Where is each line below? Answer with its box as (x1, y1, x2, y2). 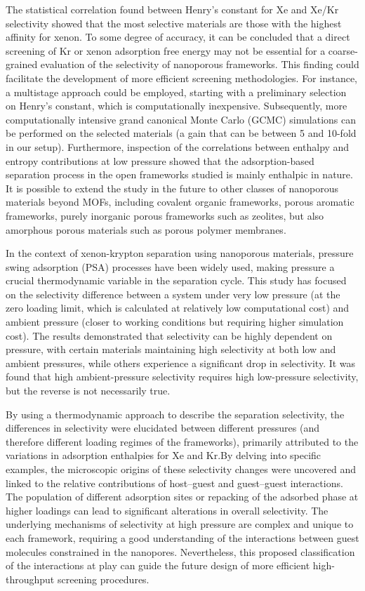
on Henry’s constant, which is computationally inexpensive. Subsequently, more (6, 98, 347, 113)
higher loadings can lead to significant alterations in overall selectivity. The (6, 503, 328, 517)
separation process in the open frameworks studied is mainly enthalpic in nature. (6, 167, 353, 182)
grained (6, 57, 38, 72)
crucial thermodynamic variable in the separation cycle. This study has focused (6, 273, 347, 288)
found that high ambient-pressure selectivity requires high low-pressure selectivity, (6, 369, 359, 384)
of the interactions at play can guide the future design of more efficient (6, 558, 310, 573)
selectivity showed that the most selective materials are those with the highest (6, 15, 342, 30)
